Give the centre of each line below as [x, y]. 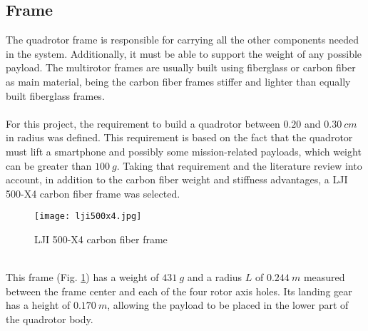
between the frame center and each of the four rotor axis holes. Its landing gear [179, 291]
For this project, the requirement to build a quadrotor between [143, 123]
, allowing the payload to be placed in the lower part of [228, 305]
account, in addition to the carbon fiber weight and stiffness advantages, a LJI [177, 179]
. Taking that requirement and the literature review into [239, 165]
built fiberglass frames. [55, 95]
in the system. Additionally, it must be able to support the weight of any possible [184, 53]
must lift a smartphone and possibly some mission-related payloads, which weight [184, 151]
